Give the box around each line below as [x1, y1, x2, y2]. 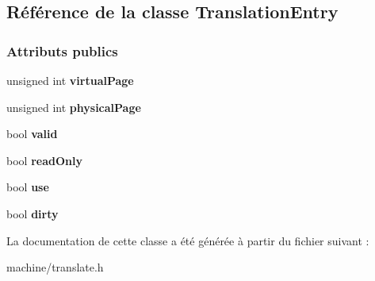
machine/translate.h [6, 259, 104, 275]
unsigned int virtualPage [6, 72, 134, 88]
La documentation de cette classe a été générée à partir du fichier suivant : [6, 232, 369, 248]
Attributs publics [6, 40, 118, 60]
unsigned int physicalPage [6, 98, 141, 115]
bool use [6, 179, 49, 195]
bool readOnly [6, 152, 82, 168]
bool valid [6, 125, 58, 142]
